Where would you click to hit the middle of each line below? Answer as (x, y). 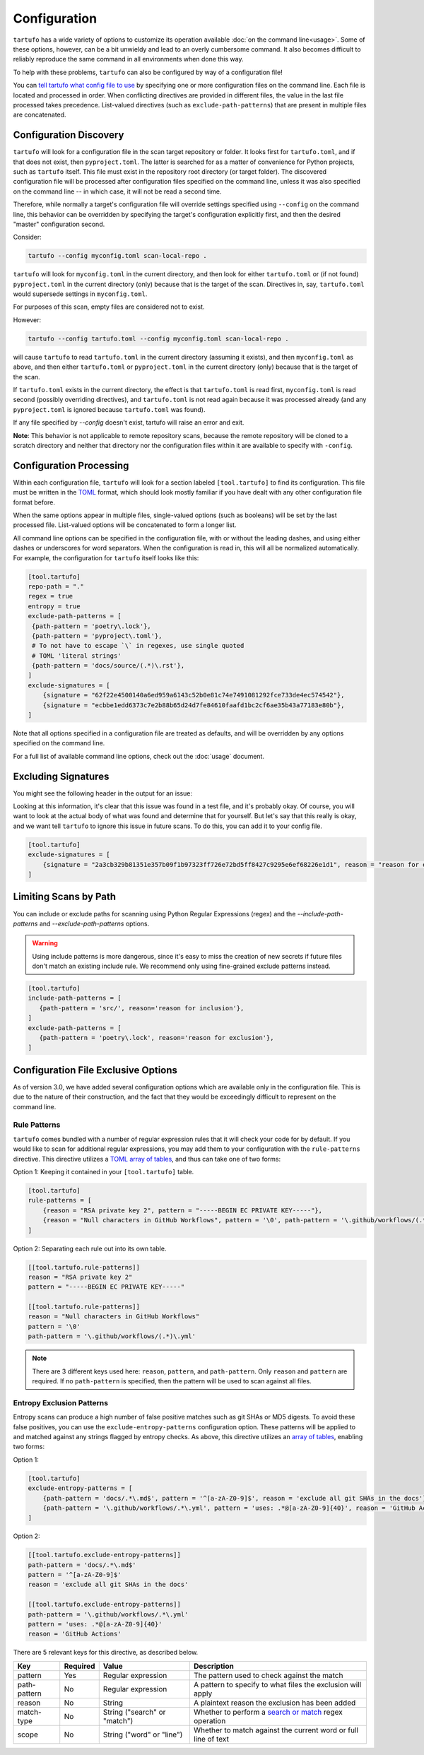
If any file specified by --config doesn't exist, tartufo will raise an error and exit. (129, 422)
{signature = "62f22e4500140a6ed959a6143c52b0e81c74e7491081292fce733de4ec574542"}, (194, 695)
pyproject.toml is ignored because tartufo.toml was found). (109, 409)
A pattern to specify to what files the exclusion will (277, 1684)
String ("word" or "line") (143, 1735)
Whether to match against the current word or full (276, 1730)
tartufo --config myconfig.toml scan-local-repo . (118, 256)
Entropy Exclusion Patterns (61, 1402)
